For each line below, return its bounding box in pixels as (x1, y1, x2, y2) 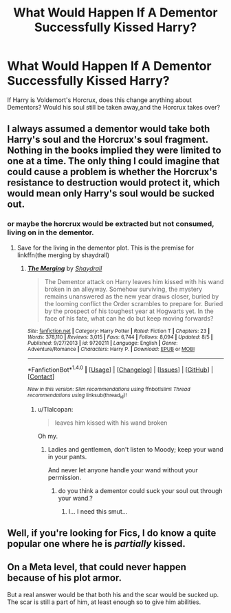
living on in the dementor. (7, 228, 94, 237)
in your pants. (47, 452, 87, 461)
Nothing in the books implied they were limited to (7, 145, 221, 157)
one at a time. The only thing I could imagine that (7, 155, 220, 167)
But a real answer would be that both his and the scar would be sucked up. (7, 590, 219, 599)
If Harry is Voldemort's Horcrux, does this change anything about (7, 95, 192, 104)
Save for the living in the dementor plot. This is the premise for (16, 243, 195, 252)
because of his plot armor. (7, 572, 122, 584)
